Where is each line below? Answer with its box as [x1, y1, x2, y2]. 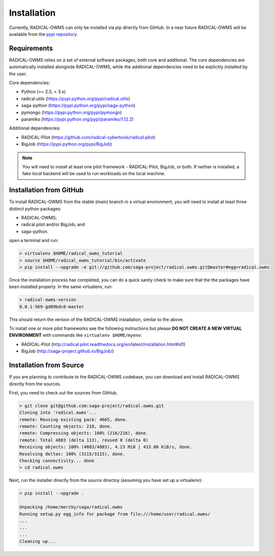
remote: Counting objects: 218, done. [19, 424, 113, 429]
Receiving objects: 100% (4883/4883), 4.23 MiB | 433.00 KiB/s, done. [19, 444, 193, 450]
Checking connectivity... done [19, 458, 95, 464]
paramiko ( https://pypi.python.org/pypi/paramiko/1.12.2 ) [21, 116, 134, 122]
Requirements [9, 44, 53, 53]
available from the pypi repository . [9, 31, 78, 37]
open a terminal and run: [9, 238, 59, 243]
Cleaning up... [19, 539, 56, 544]
